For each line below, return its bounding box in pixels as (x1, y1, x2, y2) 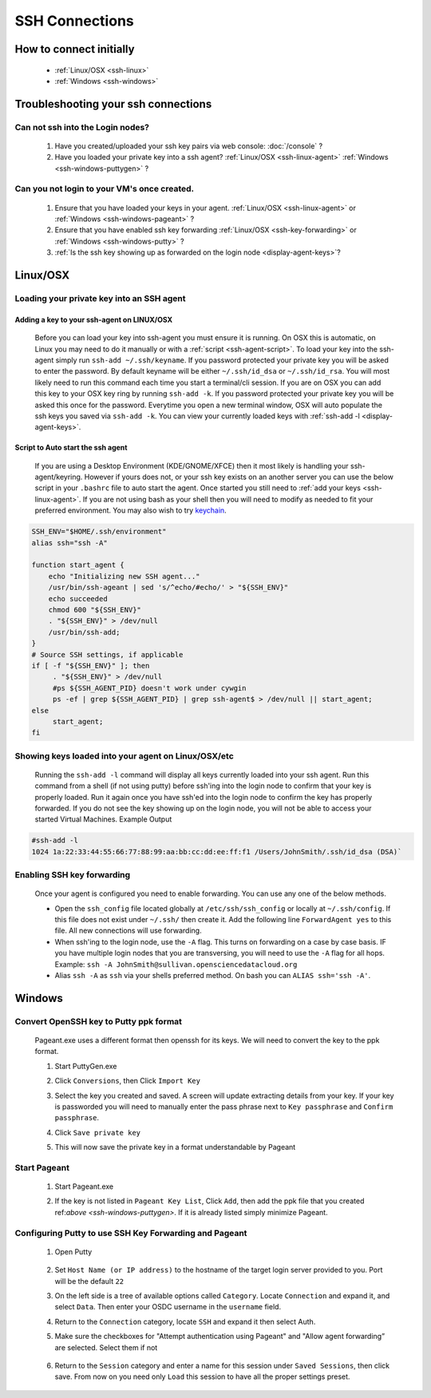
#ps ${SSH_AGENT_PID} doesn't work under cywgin (52, 683, 247, 692)
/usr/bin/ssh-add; (48, 628, 121, 636)
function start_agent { (31, 560, 125, 570)
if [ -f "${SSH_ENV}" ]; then (31, 661, 150, 670)
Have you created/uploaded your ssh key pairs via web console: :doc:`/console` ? (54, 141, 323, 151)
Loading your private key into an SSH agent (14, 293, 186, 303)
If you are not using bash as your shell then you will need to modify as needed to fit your (82, 494, 374, 504)
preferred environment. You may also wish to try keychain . (34, 505, 227, 515)
